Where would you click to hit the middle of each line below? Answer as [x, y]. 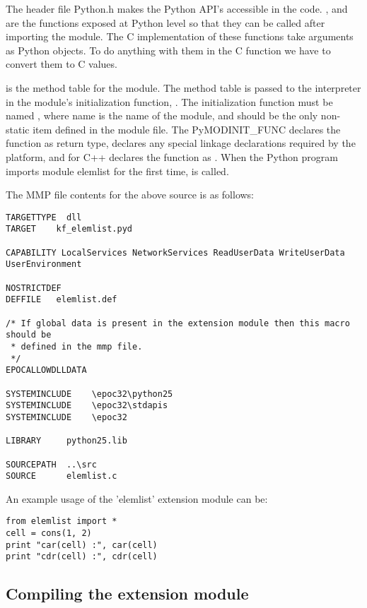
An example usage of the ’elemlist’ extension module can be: [137, 498]
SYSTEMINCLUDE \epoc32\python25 [89, 394]
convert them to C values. [62, 64]
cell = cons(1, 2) [49, 534]
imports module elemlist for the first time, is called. [117, 171]
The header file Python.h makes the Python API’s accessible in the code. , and [177, 8]
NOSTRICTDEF [34, 288]
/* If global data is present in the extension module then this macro [178, 323]
